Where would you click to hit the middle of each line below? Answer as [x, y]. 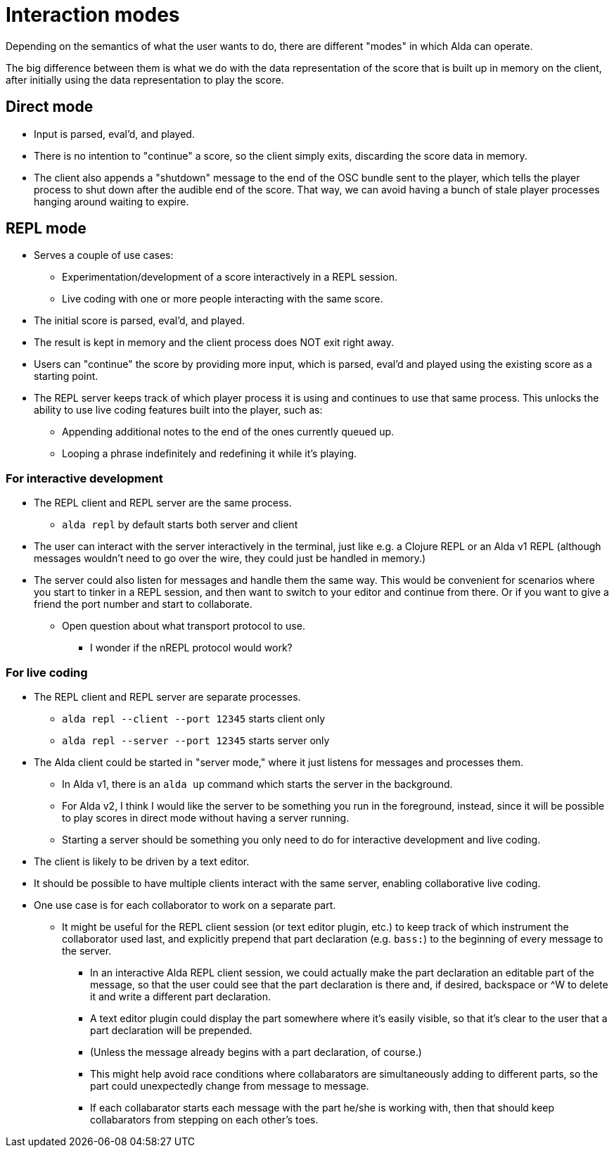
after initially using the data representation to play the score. [145, 79]
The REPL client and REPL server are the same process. [163, 503]
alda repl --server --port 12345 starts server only [196, 740]
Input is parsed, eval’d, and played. [114, 134]
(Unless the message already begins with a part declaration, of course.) [256, 1052]
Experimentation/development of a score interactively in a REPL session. [230, 277]
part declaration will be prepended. [171, 1030]
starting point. [66, 376]
